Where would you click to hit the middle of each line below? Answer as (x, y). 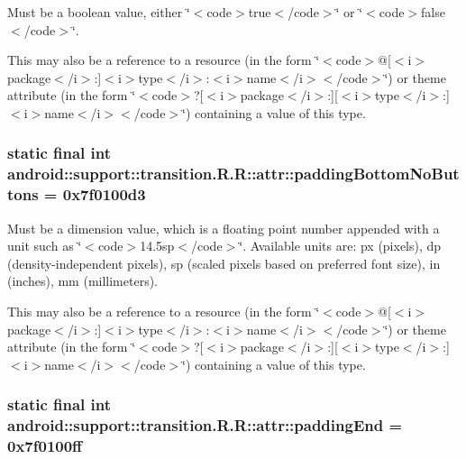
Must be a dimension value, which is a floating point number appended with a (224, 228)
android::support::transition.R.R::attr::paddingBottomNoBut (233, 174)
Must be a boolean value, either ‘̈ (99, 12)
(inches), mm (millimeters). (83, 281)
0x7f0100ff (45, 446)
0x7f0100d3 (104, 194)
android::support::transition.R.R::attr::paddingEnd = (205, 425)
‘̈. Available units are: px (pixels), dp (340, 246)
